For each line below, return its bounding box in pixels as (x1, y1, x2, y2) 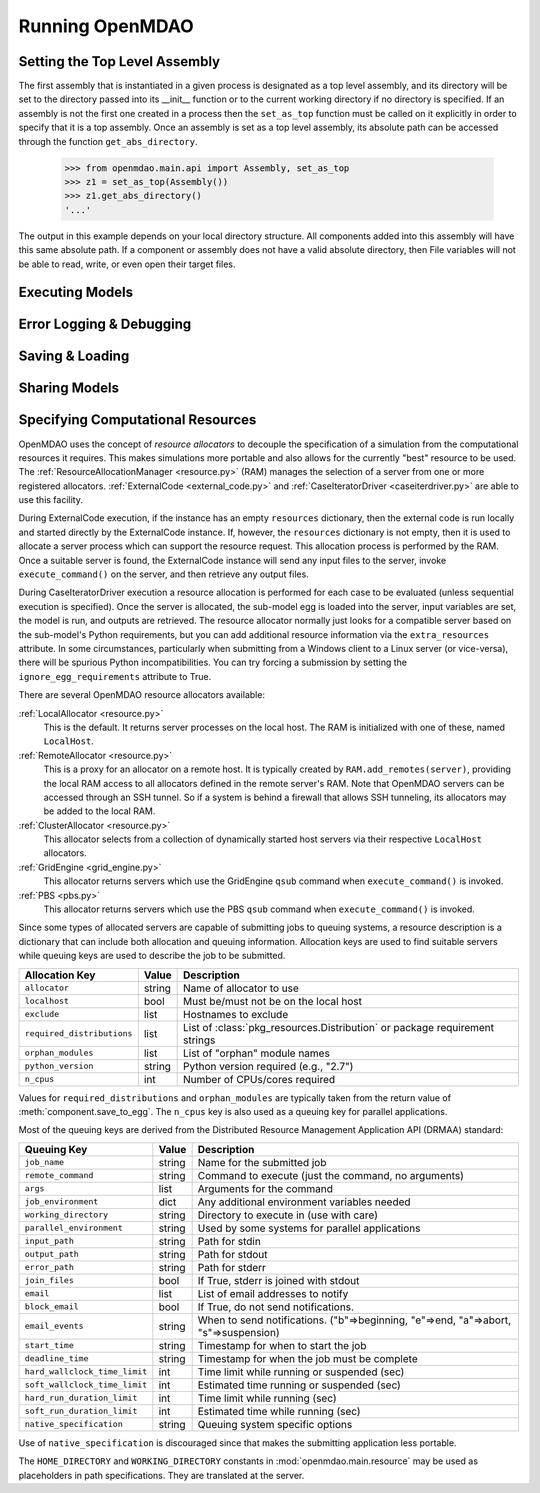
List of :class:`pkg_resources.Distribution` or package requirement (182, 1020, 495, 1034)
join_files (24, 1275, 75, 1286)
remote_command (24, 1170, 94, 1181)
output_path (24, 1249, 79, 1260)
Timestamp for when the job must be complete (197, 1351, 419, 1365)
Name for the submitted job (197, 1155, 327, 1169)
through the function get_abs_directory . (18, 135, 198, 147)
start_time (24, 1340, 75, 1351)
